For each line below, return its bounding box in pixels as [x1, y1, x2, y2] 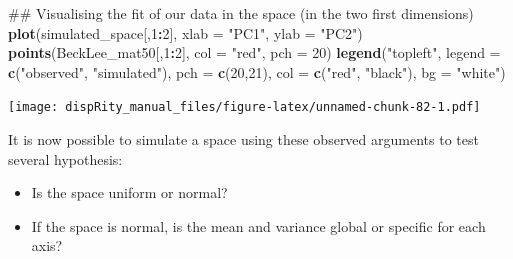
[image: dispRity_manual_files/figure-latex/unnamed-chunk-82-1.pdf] [8, 100, 481, 115]
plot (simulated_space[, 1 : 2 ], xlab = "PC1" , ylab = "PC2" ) [8, 22, 363, 43]
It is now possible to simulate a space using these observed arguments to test [8, 129, 479, 150]
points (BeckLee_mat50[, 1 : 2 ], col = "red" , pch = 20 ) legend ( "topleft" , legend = [8, 42, 501, 63]
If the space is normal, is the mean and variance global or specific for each [31, 215, 486, 236]
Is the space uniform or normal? [31, 182, 228, 203]
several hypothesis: [8, 148, 123, 169]
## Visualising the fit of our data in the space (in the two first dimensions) [8, 3, 474, 23]
